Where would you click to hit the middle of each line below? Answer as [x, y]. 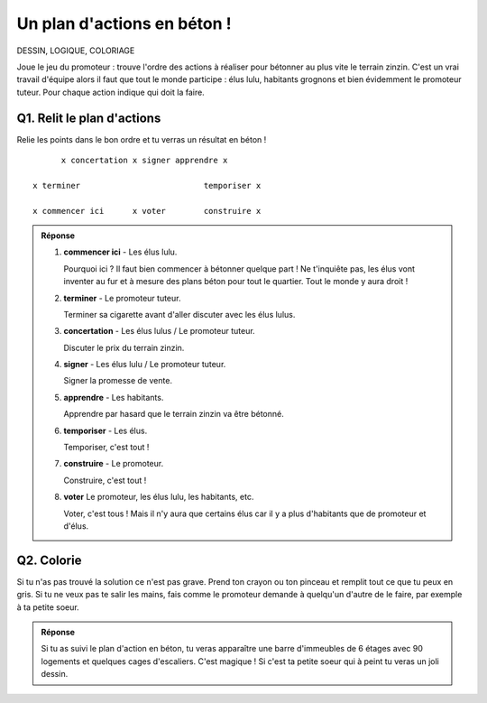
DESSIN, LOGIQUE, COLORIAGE [76, 51]
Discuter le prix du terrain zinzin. [124, 347]
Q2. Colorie [49, 560]
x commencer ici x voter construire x [147, 211]
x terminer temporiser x [147, 185]
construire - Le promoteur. [114, 464]
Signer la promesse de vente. [118, 381]
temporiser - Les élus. [106, 430]
